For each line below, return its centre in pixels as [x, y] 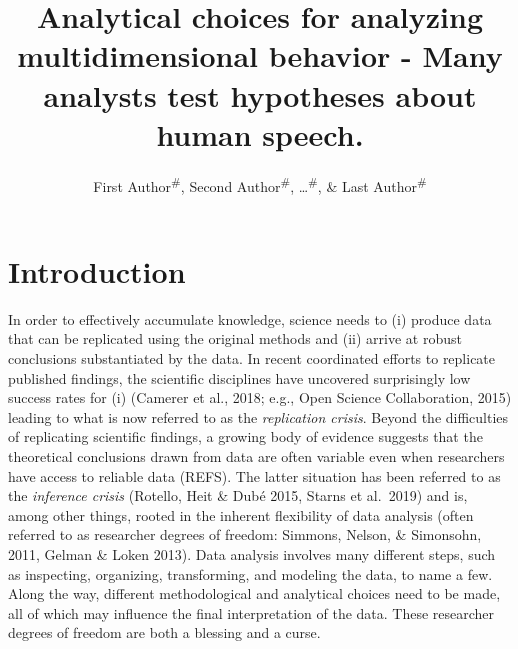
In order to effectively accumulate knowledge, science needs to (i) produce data [250, 318]
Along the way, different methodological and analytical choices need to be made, [254, 593]
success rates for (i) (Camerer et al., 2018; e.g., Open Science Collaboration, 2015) [260, 397]
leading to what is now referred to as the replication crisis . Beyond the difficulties [258, 416]
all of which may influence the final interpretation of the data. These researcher [251, 612]
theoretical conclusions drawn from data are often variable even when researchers [256, 456]
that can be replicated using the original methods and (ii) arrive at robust [235, 338]
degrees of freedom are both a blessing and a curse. [164, 632]
